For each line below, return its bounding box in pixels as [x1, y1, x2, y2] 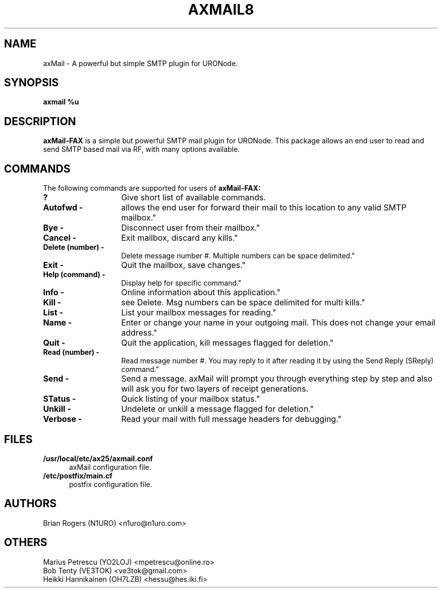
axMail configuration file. [69, 462, 151, 471]
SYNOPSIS [4, 76, 59, 89]
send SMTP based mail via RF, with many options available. [43, 145, 240, 154]
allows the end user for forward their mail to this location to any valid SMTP [121, 202, 407, 213]
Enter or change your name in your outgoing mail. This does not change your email [121, 317, 435, 328]
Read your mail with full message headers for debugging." [121, 414, 342, 424]
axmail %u [43, 97, 79, 106]
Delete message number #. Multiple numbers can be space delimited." [121, 251, 355, 260]
